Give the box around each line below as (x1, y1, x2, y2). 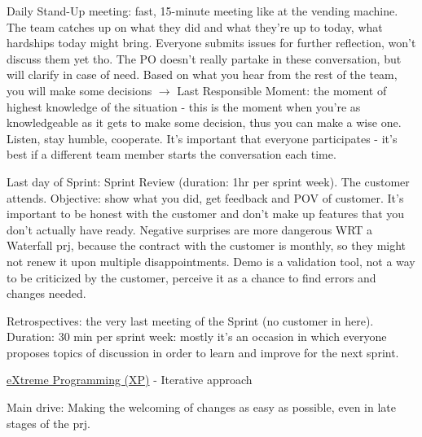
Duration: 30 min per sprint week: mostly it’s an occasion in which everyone (7, 328, 387, 345)
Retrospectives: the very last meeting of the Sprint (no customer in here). (7, 312, 374, 329)
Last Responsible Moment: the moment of (177, 81, 387, 98)
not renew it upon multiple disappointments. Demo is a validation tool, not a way (7, 252, 415, 269)
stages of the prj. (7, 414, 90, 431)
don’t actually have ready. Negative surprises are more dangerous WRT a (7, 221, 373, 238)
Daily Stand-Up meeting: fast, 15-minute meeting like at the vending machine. (7, 2, 398, 19)
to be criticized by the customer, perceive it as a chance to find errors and (7, 269, 376, 286)
